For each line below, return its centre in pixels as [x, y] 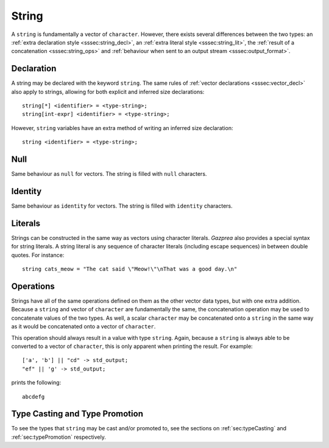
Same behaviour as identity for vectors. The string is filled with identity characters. [122, 206]
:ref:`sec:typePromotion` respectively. [58, 437]
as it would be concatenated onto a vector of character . [83, 327]
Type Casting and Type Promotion [77, 414]
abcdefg [34, 396]
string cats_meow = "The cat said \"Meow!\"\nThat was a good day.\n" [130, 269]
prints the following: [36, 383]
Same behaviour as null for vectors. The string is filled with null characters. [109, 174]
